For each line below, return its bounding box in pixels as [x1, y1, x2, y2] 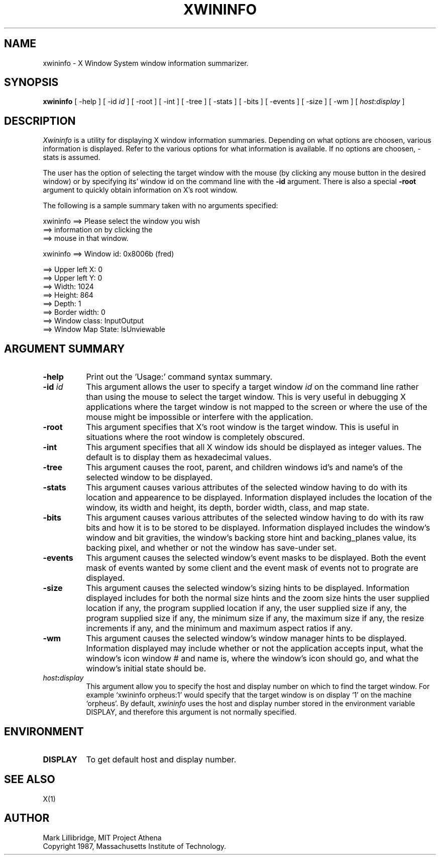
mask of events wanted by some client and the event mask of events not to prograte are [86, 563, 418, 573]
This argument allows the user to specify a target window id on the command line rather [86, 382, 419, 392]
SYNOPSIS [4, 76, 59, 89]
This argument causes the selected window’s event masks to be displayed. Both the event [86, 553, 426, 563]
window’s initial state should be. [86, 663, 206, 674]
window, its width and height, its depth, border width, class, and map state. [86, 502, 370, 513]
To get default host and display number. [86, 754, 237, 764]
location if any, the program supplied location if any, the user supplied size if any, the [86, 603, 407, 614]
